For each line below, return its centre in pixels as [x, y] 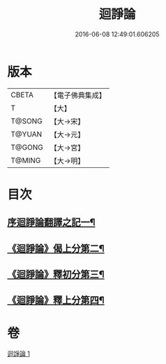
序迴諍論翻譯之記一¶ [51, 222]
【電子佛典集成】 [78, 95]
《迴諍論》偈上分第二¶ [56, 248]
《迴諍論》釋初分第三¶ [56, 275]
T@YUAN [27, 134]
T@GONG [27, 147]
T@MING [26, 160]
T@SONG [27, 121]
